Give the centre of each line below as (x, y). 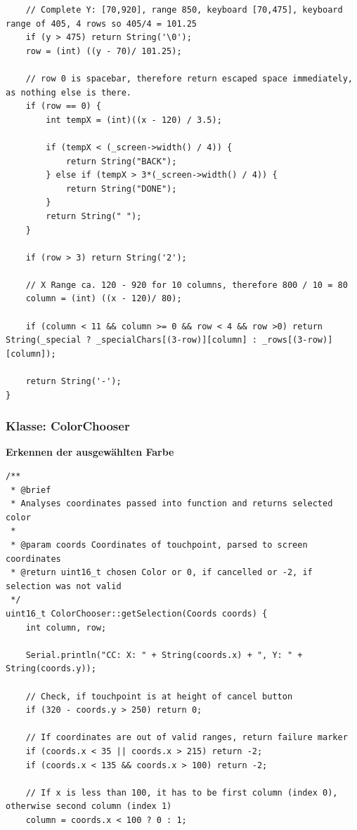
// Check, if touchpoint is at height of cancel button (159, 696)
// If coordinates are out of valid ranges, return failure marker (187, 738)
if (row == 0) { (64, 106)
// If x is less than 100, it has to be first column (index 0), (182, 792)
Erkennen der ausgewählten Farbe (90, 452)
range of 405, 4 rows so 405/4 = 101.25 (102, 24)
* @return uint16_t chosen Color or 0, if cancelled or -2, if (162, 573)
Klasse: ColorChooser (68, 426)
